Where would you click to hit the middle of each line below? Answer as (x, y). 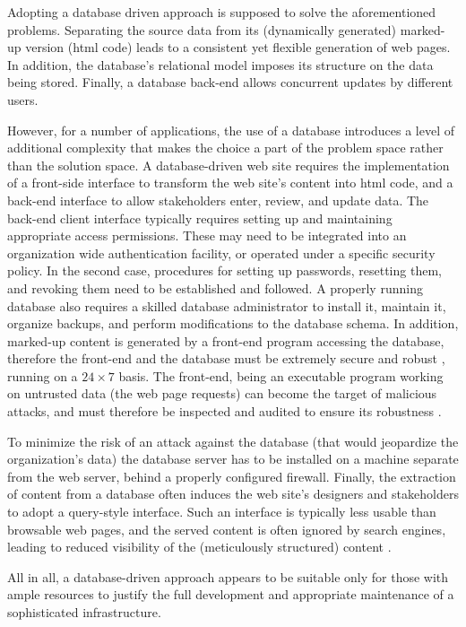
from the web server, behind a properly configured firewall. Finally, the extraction (232, 476)
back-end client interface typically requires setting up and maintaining (200, 218)
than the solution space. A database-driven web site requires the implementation (229, 165)
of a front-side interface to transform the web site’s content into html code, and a (230, 183)
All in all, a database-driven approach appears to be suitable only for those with (228, 576)
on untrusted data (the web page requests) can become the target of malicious (222, 393)
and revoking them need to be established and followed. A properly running (215, 287)
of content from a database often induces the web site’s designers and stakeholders (233, 494)
